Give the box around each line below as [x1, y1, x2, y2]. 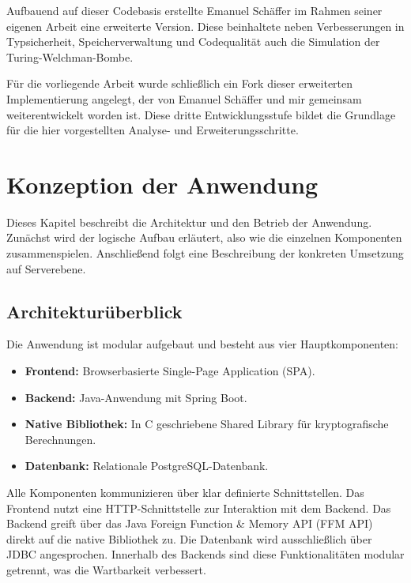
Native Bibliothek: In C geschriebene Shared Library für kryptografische [25, 416, 389, 432]
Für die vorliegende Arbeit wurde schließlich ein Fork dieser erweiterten [6, 75, 353, 92]
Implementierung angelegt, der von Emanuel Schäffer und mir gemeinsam [6, 90, 362, 107]
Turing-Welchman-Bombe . [6, 48, 134, 65]
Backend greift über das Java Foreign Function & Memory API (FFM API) [6, 515, 373, 532]
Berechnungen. [25, 431, 96, 447]
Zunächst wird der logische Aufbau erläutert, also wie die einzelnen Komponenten [6, 229, 402, 246]
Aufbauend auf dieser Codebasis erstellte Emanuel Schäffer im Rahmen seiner [6, 2, 383, 18]
